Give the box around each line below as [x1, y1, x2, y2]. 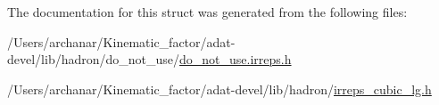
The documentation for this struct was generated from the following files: [7, 3, 408, 20]
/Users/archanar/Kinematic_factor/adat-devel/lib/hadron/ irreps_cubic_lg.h [7, 79, 432, 98]
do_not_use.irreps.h [179, 50, 292, 69]
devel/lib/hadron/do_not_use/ [7, 50, 180, 69]
